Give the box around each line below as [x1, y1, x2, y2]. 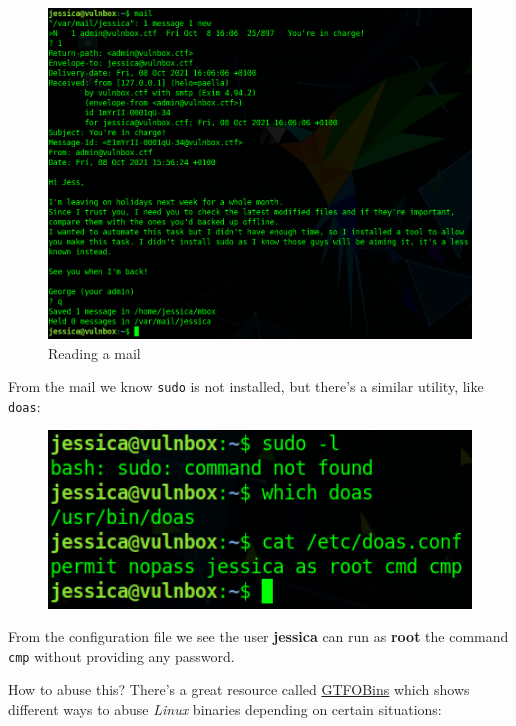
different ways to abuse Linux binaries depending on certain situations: [8, 698, 442, 719]
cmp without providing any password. [8, 645, 235, 666]
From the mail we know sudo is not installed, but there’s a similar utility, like [8, 376, 484, 397]
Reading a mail [48, 342, 141, 363]
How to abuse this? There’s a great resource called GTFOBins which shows [8, 679, 470, 700]
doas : [8, 395, 41, 416]
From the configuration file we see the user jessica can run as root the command [8, 626, 509, 647]
